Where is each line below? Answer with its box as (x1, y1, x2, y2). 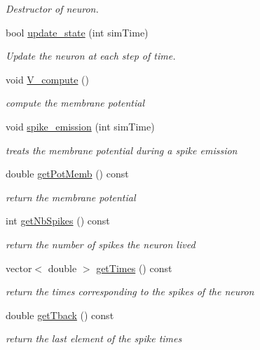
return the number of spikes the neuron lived (6, 236, 196, 251)
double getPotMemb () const (6, 166, 129, 181)
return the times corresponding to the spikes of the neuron (6, 284, 254, 299)
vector (6, 260, 32, 275)
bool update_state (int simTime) (6, 25, 149, 39)
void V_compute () (6, 72, 90, 86)
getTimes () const (96, 260, 172, 275)
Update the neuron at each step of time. (6, 48, 176, 63)
